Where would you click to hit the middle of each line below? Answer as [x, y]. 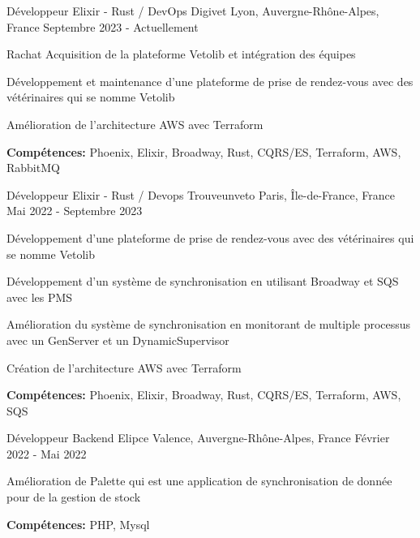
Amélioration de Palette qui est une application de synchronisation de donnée [199, 481]
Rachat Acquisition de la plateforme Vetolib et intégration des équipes [181, 54]
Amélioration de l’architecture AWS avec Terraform [135, 124]
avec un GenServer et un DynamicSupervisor [118, 340]
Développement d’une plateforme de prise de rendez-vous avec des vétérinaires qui [210, 237]
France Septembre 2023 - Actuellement [103, 26]
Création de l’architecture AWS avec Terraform [124, 367]
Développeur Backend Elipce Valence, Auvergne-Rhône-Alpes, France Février [198, 438]
